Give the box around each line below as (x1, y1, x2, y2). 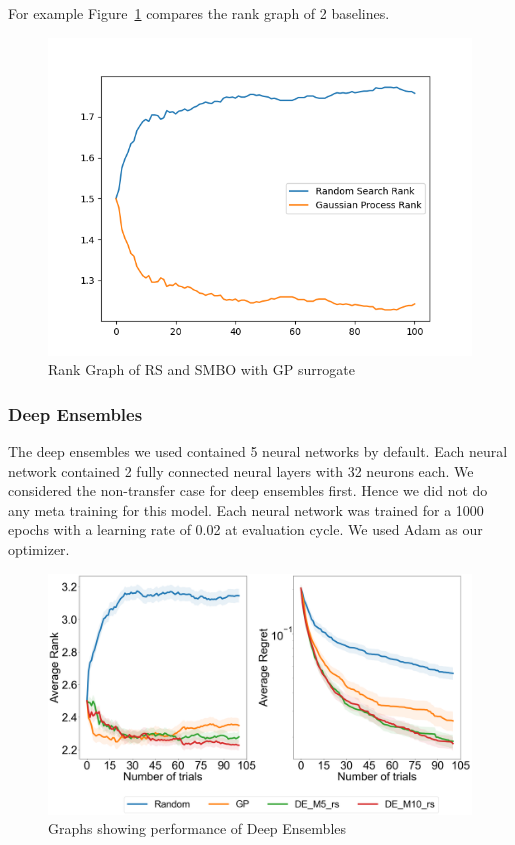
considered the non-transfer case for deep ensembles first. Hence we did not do (8, 480, 488, 501)
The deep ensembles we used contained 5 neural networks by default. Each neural (8, 441, 508, 461)
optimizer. (8, 538, 70, 559)
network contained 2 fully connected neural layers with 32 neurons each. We (8, 460, 474, 481)
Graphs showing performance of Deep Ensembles (48, 818, 347, 839)
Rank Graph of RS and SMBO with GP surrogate (48, 359, 355, 380)
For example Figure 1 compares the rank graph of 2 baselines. (8, 3, 390, 23)
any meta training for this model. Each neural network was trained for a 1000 (8, 499, 484, 520)
